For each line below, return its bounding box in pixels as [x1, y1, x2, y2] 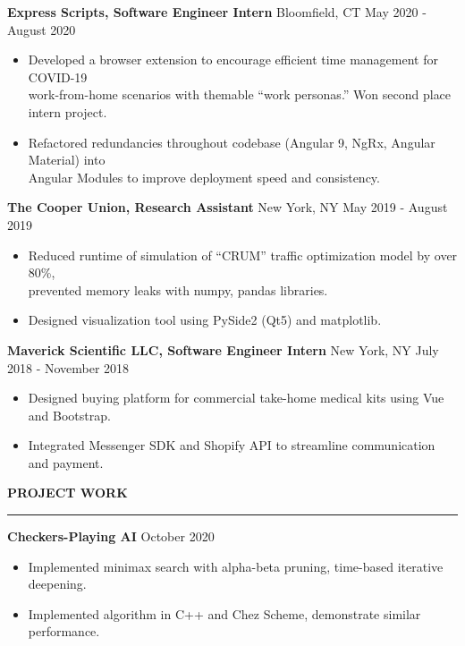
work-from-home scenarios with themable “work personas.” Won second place [28, 85, 452, 104]
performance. [28, 622, 100, 641]
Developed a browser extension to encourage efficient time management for [28, 50, 438, 69]
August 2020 [7, 20, 76, 38]
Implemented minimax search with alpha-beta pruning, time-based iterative [28, 557, 444, 575]
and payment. [28, 453, 104, 472]
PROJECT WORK [7, 483, 128, 502]
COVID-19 [28, 67, 88, 86]
